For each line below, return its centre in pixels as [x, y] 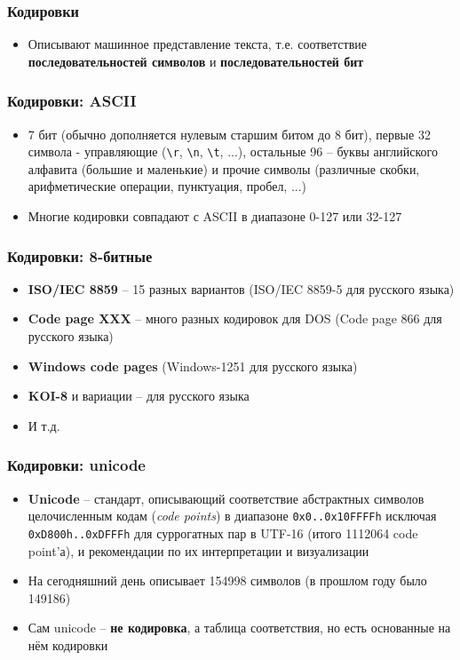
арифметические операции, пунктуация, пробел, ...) [167, 186]
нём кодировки [68, 644]
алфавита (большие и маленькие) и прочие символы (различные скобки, [224, 168]
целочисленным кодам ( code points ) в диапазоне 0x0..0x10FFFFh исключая [232, 516]
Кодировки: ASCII [72, 101]
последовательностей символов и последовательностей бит [196, 61]
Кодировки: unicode [76, 465]
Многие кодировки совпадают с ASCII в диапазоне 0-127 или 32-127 [215, 216]
